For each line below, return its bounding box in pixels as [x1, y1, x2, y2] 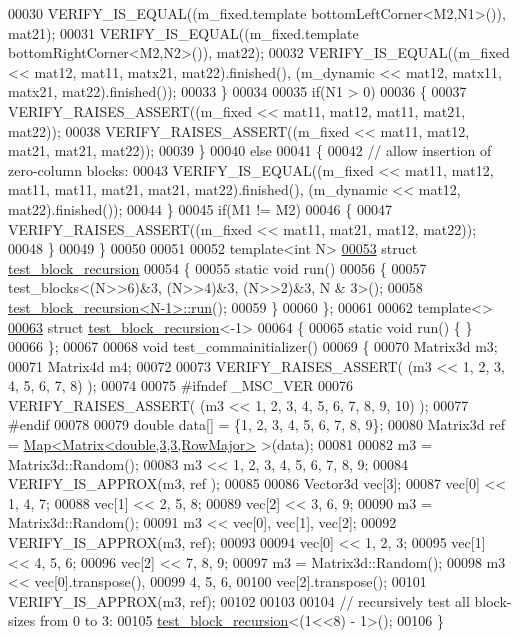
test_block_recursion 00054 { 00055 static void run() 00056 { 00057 [8, 257, 427, 278]
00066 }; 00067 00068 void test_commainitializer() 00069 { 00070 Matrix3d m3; [8, 336, 498, 357]
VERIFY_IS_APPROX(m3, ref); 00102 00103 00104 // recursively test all [8, 590, 470, 611]
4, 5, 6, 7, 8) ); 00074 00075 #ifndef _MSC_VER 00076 [8, 375, 353, 396]
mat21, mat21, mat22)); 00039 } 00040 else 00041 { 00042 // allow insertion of [8, 140, 492, 161]
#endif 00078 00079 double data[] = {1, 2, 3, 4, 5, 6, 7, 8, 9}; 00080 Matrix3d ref [8, 414, 506, 435]
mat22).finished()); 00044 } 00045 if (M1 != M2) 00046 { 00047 [8, 198, 392, 219]
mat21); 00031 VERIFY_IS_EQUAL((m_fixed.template [8, 22, 359, 43]
